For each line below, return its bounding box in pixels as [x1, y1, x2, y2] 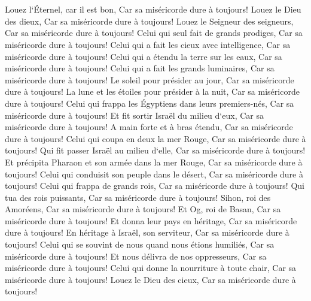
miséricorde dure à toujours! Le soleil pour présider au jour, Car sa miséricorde [5, 73, 294, 86]
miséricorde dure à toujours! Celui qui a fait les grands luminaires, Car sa [5, 62, 275, 74]
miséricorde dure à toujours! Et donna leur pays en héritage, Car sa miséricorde [5, 214, 297, 227]
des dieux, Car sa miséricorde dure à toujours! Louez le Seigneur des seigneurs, [5, 14, 294, 27]
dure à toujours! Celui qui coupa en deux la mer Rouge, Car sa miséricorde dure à [5, 132, 306, 145]
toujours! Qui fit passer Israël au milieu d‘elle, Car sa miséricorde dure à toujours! [5, 144, 306, 156]
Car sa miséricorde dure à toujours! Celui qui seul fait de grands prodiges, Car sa [5, 26, 303, 39]
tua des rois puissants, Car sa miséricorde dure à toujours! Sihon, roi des [5, 191, 271, 203]
